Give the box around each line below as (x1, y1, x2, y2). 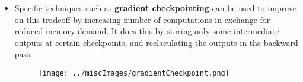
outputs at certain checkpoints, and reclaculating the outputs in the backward (14, 36, 298, 48)
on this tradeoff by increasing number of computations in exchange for (14, 13, 270, 25)
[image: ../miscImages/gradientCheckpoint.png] (38, 68, 229, 77)
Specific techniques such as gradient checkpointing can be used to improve (14, 2, 296, 14)
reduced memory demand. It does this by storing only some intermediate (14, 25, 279, 37)
